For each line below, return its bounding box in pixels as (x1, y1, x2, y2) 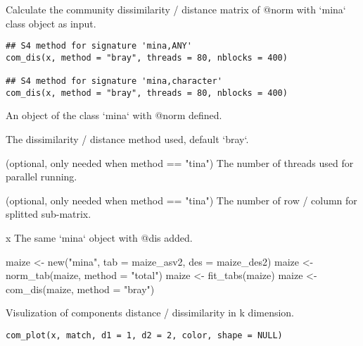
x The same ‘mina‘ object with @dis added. (6, 230, 193, 245)
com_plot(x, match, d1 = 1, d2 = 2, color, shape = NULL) (6, 330, 283, 340)
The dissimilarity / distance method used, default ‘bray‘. (6, 132, 249, 147)
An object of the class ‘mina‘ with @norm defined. (6, 108, 222, 123)
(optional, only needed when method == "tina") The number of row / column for (6, 192, 357, 207)
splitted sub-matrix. (6, 206, 91, 221)
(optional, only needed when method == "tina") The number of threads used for (6, 155, 354, 170)
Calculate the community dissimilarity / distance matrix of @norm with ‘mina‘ (6, 2, 346, 16)
